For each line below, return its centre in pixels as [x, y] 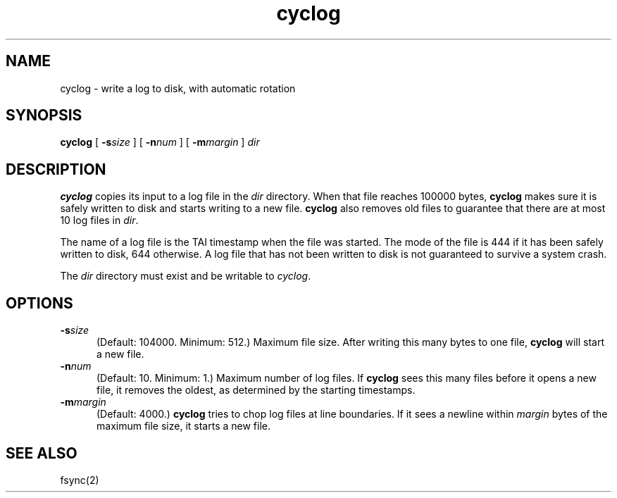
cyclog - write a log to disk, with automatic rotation [178, 88]
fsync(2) [80, 480]
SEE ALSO [42, 453]
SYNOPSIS [44, 116]
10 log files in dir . [99, 220]
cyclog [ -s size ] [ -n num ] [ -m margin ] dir [160, 142]
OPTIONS [39, 303]
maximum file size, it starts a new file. [184, 426]
